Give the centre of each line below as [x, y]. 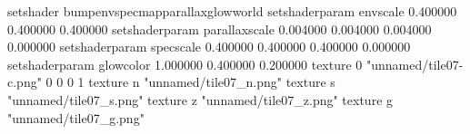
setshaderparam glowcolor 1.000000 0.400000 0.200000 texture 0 [185, 64]
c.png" [25, 82]
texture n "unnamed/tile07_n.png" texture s [212, 82]
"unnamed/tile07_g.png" [76, 117]
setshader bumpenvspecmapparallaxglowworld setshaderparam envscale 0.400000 [232, 11]
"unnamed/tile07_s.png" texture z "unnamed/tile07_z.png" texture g [200, 99]
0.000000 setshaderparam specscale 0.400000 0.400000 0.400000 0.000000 [209, 47]
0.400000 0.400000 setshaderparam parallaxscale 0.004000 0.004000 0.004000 [220, 29]
